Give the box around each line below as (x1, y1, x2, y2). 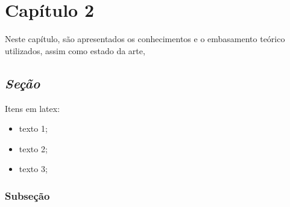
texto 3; (19, 162, 48, 175)
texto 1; (19, 122, 48, 135)
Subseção (5, 188, 50, 203)
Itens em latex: (5, 102, 60, 114)
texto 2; (19, 142, 48, 155)
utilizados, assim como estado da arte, (5, 44, 145, 57)
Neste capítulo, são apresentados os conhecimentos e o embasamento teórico (5, 32, 285, 45)
